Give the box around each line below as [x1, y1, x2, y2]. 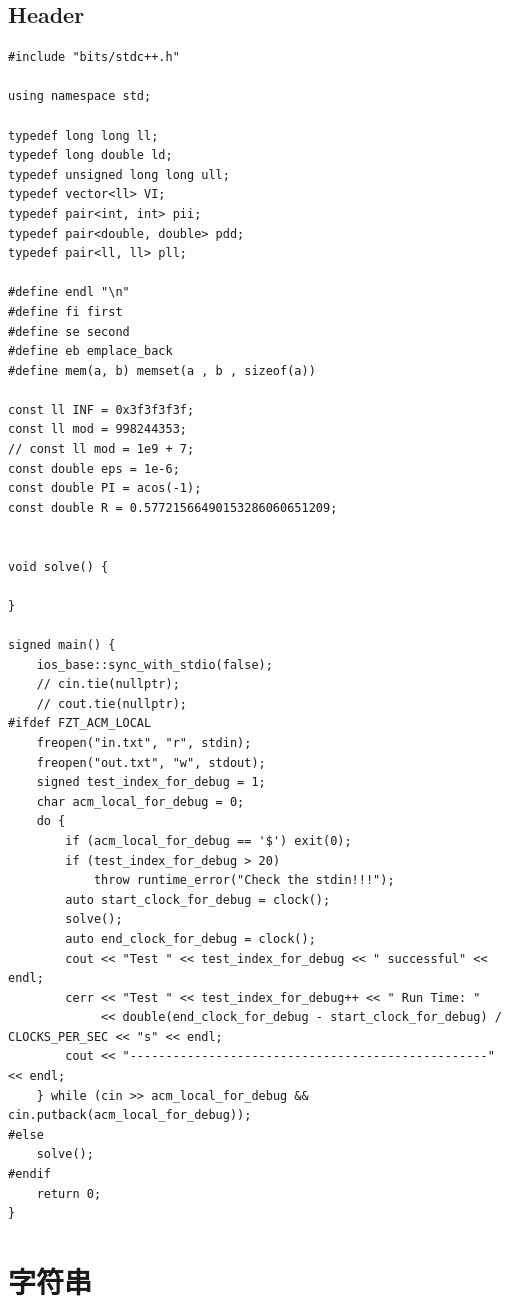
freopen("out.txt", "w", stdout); [36, 755, 266, 770]
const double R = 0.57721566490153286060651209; [8, 500, 338, 515]
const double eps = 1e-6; [8, 461, 180, 476]
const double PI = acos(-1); [8, 481, 202, 496]
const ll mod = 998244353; [8, 422, 187, 437]
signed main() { [8, 638, 116, 653]
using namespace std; [8, 89, 152, 104]
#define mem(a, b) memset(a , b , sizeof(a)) [8, 363, 316, 378]
